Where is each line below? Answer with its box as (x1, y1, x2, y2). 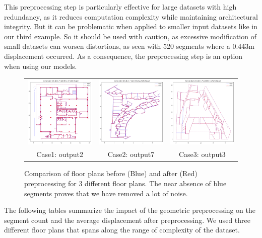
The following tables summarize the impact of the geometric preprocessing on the (4, 205, 255, 215)
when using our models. (4, 60, 77, 71)
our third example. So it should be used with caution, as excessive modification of (4, 31, 256, 41)
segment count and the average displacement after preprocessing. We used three (4, 214, 250, 225)
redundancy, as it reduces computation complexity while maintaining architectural (4, 11, 258, 22)
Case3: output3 (179, 149, 226, 160)
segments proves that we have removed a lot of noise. (24, 188, 188, 198)
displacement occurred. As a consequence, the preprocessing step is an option (4, 50, 243, 61)
